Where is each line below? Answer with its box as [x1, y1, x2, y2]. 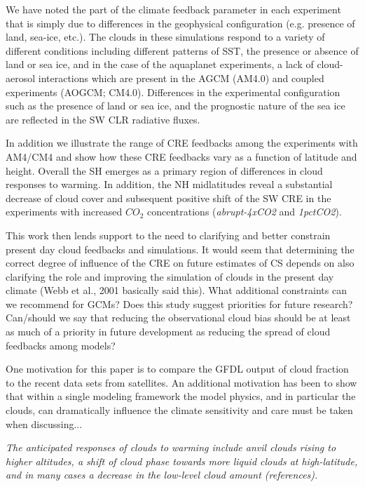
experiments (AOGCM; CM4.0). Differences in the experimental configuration [6, 84, 340, 99]
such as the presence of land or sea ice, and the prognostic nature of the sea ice [6, 98, 345, 113]
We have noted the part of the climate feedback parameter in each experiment [6, 2, 341, 16]
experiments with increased [6, 204, 123, 219]
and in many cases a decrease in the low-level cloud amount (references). [6, 467, 318, 482]
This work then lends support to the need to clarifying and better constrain [6, 227, 331, 242]
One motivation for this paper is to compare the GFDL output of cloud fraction [6, 361, 349, 376]
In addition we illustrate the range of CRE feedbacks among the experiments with [6, 135, 358, 150]
